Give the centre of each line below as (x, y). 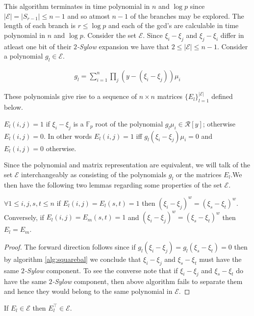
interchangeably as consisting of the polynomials (94, 174)
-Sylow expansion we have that (123, 46)
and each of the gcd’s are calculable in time (173, 25)
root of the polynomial (129, 123)
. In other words (68, 136)
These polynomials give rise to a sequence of (70, 96)
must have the (220, 259)
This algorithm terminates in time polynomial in (77, 6)
